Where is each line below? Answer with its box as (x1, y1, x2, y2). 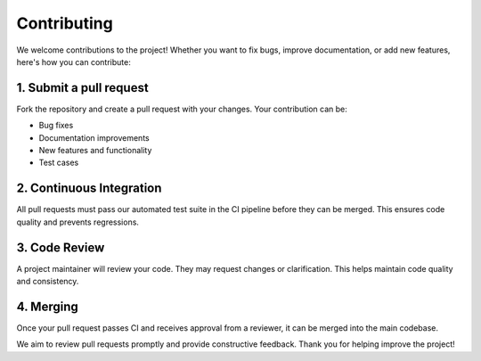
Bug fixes (38, 120, 74, 131)
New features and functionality (38, 145, 152, 156)
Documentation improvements (38, 132, 151, 143)
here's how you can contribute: (16, 56, 131, 67)
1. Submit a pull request (16, 80, 149, 95)
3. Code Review (16, 240, 105, 255)
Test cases (38, 157, 79, 168)
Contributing (16, 13, 113, 33)
